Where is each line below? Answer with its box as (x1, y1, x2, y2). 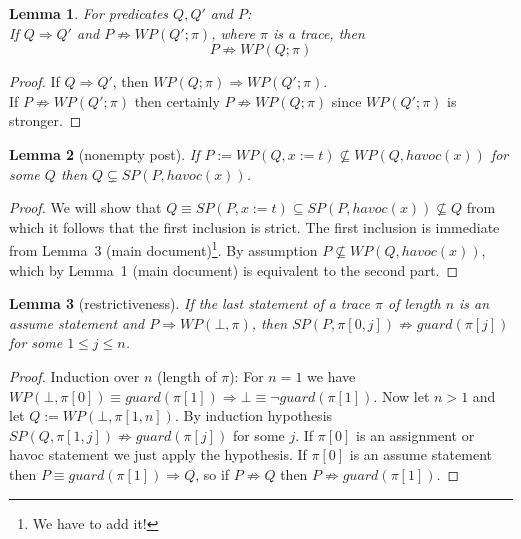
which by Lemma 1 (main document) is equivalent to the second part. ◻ (9, 259, 459, 280)
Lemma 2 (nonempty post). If (9, 143, 200, 164)
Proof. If (9, 71, 60, 92)
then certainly (134, 90, 220, 111)
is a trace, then (272, 22, 365, 43)
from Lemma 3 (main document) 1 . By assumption (9, 237, 318, 260)
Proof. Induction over (9, 365, 140, 386)
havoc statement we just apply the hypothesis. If (9, 444, 307, 465)
